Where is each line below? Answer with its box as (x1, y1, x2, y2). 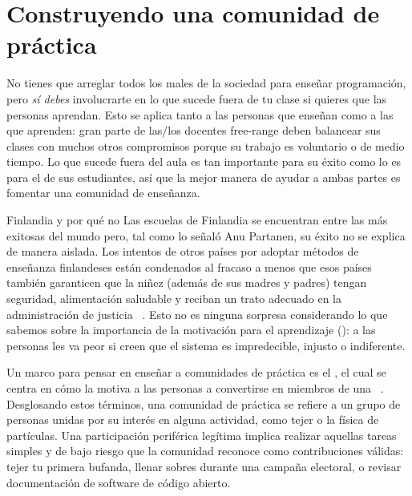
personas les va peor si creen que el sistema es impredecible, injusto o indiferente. (6, 337, 406, 353)
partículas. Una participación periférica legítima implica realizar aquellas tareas (6, 426, 397, 443)
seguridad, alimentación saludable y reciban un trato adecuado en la (6, 290, 341, 307)
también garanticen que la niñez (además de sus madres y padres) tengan (6, 274, 367, 291)
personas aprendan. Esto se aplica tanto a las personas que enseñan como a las (6, 106, 394, 123)
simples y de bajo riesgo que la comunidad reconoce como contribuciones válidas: (6, 442, 404, 459)
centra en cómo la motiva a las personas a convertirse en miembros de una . (6, 380, 384, 396)
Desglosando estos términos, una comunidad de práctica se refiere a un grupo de (6, 395, 401, 412)
